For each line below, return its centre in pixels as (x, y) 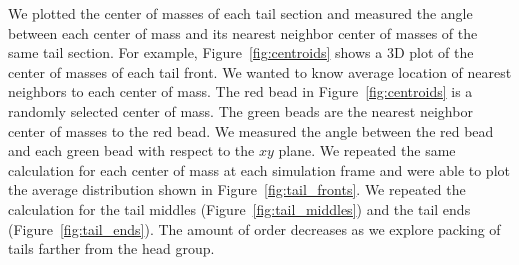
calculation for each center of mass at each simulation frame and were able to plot (259, 169)
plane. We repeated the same (367, 150)
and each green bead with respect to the (131, 150)
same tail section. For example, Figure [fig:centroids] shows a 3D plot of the (241, 52)
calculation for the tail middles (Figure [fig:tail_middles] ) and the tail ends (239, 208)
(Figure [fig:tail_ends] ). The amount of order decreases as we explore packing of (254, 228)
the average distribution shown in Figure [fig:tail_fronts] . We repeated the (237, 189)
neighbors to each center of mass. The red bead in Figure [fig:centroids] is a (240, 91)
